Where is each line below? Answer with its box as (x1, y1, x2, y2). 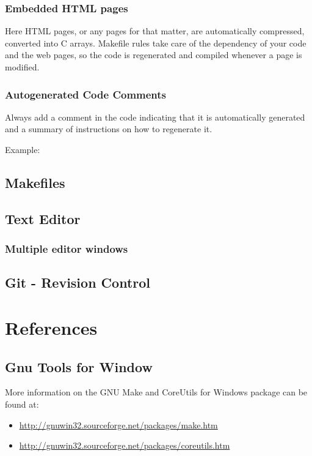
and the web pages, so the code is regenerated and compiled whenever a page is (5, 48, 302, 61)
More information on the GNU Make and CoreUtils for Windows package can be (5, 386, 308, 398)
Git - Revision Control (5, 273, 150, 292)
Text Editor (5, 209, 81, 228)
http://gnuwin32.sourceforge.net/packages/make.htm (19, 418, 218, 431)
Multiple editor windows (5, 241, 128, 256)
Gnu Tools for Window (5, 357, 153, 376)
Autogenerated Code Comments (5, 86, 167, 102)
